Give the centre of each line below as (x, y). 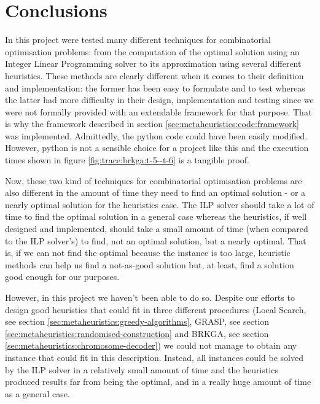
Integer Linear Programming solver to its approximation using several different (153, 64)
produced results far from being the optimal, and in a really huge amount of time (158, 382)
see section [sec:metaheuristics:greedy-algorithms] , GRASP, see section (137, 321)
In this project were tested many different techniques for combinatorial (138, 40)
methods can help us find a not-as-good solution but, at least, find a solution (150, 264)
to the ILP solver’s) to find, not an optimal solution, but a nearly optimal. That (156, 240)
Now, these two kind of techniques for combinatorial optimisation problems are (154, 180)
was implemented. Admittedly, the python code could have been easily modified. (156, 135)
